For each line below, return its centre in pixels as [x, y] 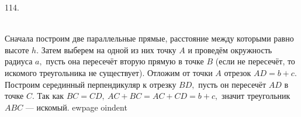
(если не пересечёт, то [255, 61]
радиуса [19, 61]
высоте [17, 49]
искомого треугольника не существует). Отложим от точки [109, 72]
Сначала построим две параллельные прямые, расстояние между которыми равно [149, 38]
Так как [51, 96]
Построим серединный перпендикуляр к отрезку [91, 84]
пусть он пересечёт [232, 84]
